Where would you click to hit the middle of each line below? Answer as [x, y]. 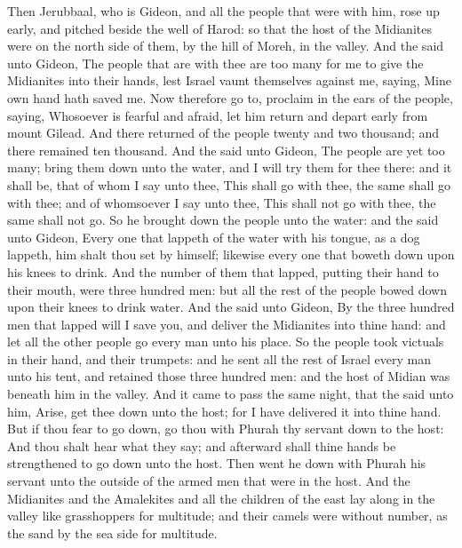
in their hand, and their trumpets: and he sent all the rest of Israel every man [219, 358]
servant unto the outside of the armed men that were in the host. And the [209, 481]
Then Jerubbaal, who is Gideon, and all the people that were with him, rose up [223, 11]
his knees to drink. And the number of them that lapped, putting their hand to [223, 271]
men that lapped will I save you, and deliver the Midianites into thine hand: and [227, 324]
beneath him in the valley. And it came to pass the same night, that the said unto [231, 394]
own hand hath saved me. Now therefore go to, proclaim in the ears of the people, [230, 97]
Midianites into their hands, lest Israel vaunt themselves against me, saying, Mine [230, 80]
